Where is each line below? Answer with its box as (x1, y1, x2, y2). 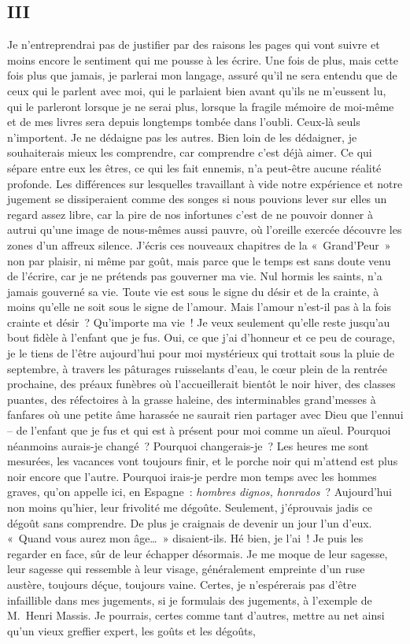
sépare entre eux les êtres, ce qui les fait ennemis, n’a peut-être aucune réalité (7, 159, 382, 176)
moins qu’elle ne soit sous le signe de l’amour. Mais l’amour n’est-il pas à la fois (7, 298, 392, 315)
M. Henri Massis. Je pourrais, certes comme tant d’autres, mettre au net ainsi (7, 607, 385, 624)
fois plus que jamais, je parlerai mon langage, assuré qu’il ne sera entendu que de (7, 67, 397, 83)
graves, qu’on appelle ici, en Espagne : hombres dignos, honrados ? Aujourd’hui (7, 483, 392, 500)
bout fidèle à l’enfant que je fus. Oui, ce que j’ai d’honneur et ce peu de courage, (7, 329, 395, 346)
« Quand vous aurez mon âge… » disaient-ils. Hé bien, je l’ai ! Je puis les (7, 530, 364, 546)
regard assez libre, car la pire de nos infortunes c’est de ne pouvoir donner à (7, 205, 374, 222)
